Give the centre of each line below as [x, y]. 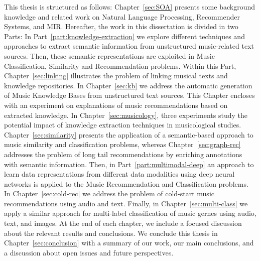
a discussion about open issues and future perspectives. [89, 252]
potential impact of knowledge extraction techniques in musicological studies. [123, 125]
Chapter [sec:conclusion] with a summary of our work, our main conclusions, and [129, 243]
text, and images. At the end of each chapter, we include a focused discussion [123, 223]
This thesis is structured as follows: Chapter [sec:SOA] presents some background [129, 7]
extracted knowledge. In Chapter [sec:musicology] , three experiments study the [126, 115]
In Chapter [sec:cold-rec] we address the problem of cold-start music [109, 193]
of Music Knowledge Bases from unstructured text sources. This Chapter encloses [129, 95]
